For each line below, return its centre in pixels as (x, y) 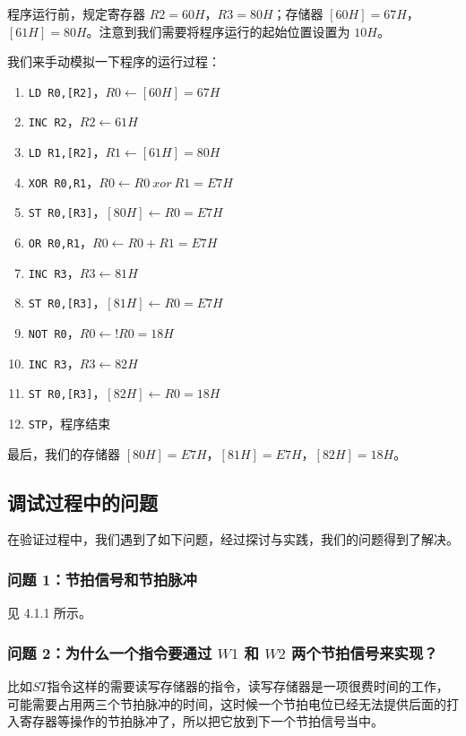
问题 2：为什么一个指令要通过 (110, 652)
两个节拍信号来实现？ (365, 652)
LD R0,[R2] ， (67, 91)
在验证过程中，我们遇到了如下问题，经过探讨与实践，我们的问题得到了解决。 (233, 539)
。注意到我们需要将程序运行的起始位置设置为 (218, 31)
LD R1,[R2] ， (67, 152)
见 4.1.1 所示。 (50, 613)
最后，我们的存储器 (64, 453)
